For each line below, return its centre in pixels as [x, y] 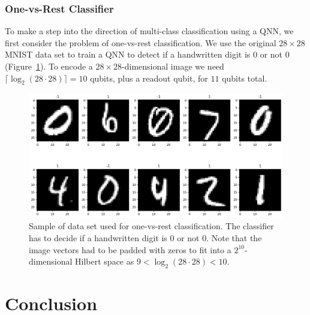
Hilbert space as [105, 261]
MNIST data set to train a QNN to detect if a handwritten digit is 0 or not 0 [147, 54]
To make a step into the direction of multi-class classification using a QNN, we [149, 31]
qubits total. [245, 78]
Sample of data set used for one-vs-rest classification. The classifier [151, 226]
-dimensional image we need [173, 66]
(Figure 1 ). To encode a [49, 66]
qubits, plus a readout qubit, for [149, 78]
